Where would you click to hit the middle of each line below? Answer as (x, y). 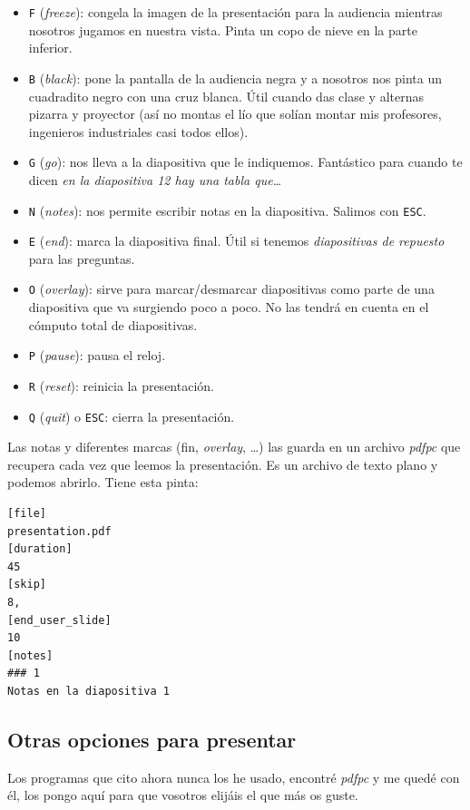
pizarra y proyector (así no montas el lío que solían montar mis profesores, (235, 114)
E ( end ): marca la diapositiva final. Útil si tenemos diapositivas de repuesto (236, 241)
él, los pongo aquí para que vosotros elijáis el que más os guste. (183, 795)
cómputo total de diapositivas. (113, 324)
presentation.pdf (59, 531)
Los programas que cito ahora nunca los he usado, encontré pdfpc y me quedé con (234, 777)
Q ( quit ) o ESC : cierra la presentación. (132, 416)
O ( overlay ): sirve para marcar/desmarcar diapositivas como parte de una (231, 289)
